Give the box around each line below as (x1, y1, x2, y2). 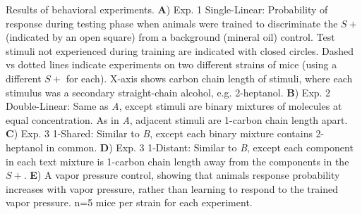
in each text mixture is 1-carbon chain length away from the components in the (6, 153, 349, 168)
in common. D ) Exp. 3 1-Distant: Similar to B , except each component (46, 139, 354, 154)
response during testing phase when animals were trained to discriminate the (6, 15, 338, 30)
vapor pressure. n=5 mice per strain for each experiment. (6, 195, 253, 210)
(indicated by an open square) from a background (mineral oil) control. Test (6, 30, 335, 44)
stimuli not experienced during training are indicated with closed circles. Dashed (6, 43, 354, 58)
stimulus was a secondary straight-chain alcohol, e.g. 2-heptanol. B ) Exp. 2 (6, 84, 331, 99)
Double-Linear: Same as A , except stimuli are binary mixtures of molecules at (6, 99, 342, 113)
